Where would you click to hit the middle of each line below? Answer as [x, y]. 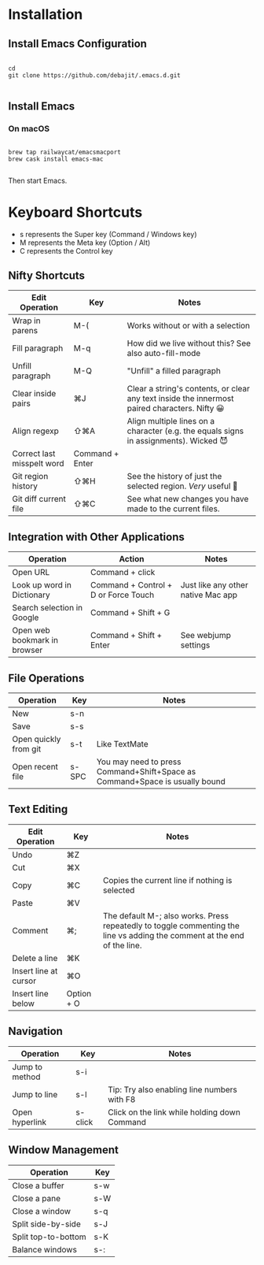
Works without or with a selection [189, 326]
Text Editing [38, 809]
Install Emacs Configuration [78, 44]
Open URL [31, 573]
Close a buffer [38, 1185]
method [26, 1077]
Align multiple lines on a [170, 421]
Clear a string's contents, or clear [188, 389]
